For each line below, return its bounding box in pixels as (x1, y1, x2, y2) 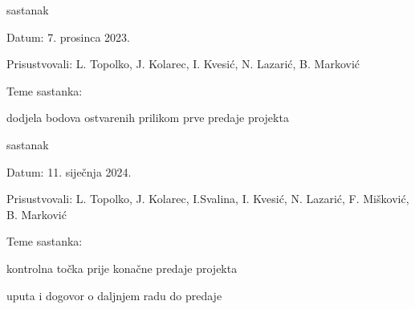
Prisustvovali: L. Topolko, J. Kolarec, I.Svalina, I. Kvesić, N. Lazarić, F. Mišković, (6, 190, 409, 207)
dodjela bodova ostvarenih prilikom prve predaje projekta (6, 109, 289, 126)
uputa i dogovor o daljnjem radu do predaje (6, 287, 222, 303)
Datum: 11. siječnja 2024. (6, 163, 132, 180)
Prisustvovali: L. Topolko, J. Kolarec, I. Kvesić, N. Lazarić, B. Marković (6, 55, 360, 72)
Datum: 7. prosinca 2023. (6, 28, 130, 45)
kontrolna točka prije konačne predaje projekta (6, 259, 238, 276)
